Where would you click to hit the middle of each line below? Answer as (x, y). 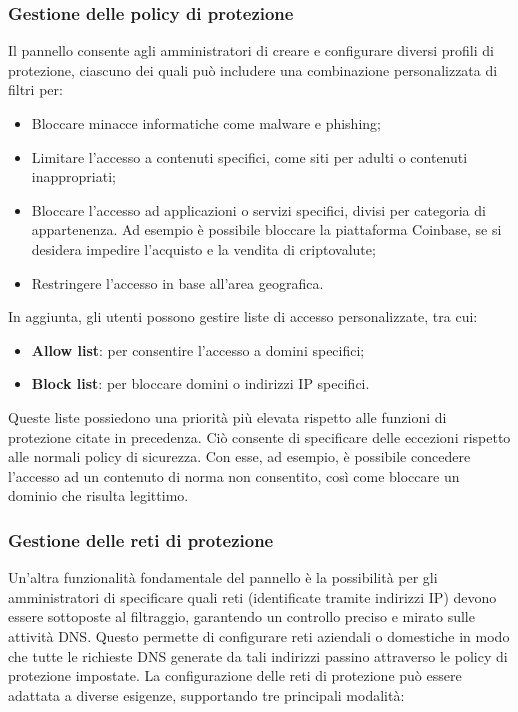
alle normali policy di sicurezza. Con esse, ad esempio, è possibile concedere (239, 456)
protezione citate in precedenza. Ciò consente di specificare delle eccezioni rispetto (259, 436)
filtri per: (35, 89)
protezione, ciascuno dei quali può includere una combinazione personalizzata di (253, 69)
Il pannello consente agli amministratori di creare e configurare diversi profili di (251, 50)
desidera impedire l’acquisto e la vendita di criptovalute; (203, 248)
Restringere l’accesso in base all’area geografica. (177, 282)
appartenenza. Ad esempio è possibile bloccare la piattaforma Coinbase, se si (266, 229)
